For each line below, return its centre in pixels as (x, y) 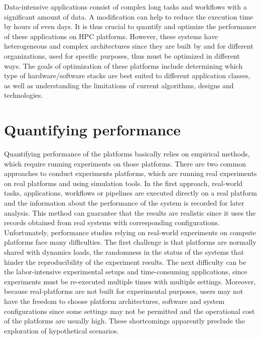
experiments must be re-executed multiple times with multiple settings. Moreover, (130, 281)
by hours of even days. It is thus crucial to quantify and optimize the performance (130, 26)
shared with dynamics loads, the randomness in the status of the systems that (124, 252)
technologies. (24, 95)
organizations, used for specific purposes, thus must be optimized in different (122, 55)
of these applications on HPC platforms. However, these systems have (111, 36)
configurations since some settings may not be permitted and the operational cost (129, 311)
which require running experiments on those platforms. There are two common (125, 163)
